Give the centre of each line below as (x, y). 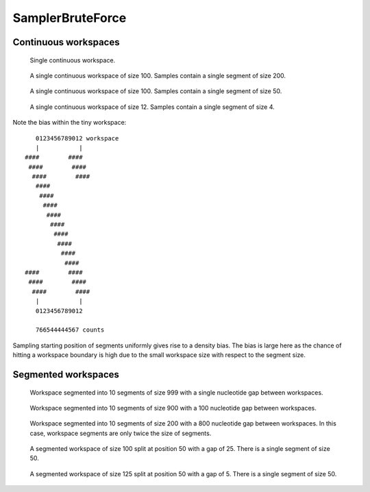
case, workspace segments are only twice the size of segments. (121, 433)
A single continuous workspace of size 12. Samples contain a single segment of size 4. (152, 107)
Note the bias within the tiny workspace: (70, 123)
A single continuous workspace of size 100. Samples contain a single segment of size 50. (156, 91)
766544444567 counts (70, 330)
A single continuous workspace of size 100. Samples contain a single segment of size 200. (158, 75)
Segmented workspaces (66, 374)
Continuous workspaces (66, 42)
